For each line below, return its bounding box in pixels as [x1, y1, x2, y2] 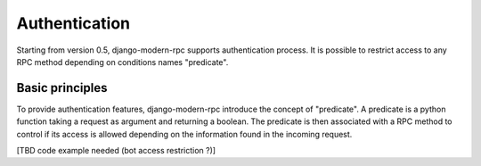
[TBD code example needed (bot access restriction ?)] [16, 145, 216, 156]
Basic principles [16, 80, 108, 95]
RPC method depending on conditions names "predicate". [16, 56, 229, 67]
